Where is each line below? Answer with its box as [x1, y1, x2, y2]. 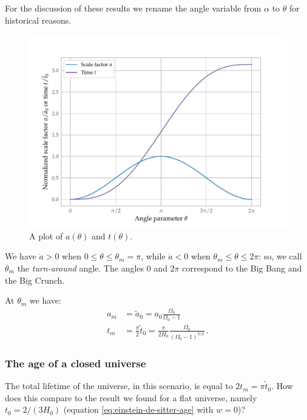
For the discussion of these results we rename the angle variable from [5, 2, 261, 14]
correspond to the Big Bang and [182, 261, 302, 274]
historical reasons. [5, 13, 72, 26]
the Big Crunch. [5, 273, 65, 286]
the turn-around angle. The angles [17, 261, 144, 274]
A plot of [29, 229, 63, 242]
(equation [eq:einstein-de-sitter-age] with [63, 403, 214, 416]
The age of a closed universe [5, 355, 146, 370]
